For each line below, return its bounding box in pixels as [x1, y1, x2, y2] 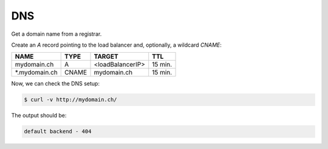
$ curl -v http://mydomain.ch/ [24, 96, 118, 103]
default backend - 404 [24, 128, 92, 135]
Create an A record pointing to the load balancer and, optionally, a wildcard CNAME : [11, 41, 222, 48]
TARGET [94, 52, 118, 61]
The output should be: [11, 112, 67, 119]
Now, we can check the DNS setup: [11, 80, 100, 87]
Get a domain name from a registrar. [11, 30, 102, 38]
